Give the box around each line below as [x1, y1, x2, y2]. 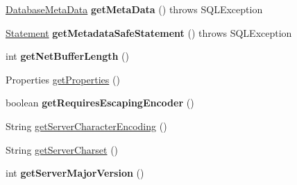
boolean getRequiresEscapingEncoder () [6, 95, 194, 110]
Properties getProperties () [6, 72, 120, 86]
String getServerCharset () [6, 142, 119, 156]
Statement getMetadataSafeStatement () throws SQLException [6, 25, 292, 40]
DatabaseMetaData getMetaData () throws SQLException [6, 2, 263, 16]
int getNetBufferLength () [6, 49, 129, 63]
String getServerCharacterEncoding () [6, 118, 167, 133]
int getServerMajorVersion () [6, 166, 144, 180]
